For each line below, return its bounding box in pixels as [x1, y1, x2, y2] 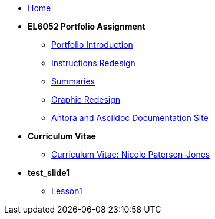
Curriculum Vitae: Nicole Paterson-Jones [51, 149, 210, 159]
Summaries [51, 76, 95, 86]
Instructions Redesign [51, 58, 135, 68]
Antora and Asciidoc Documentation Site [51, 113, 209, 123]
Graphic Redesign [51, 94, 121, 104]
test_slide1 [28, 168, 70, 178]
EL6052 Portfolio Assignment [28, 21, 145, 31]
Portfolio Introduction [51, 40, 133, 50]
